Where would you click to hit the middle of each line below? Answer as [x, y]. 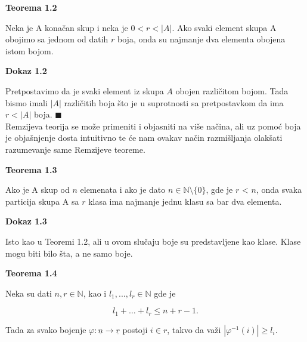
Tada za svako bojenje [46, 329]
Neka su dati [29, 293]
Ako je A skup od [38, 190]
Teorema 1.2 [31, 7]
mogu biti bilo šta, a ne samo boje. [69, 253]
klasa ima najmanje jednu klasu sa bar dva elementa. [185, 201]
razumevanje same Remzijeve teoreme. [75, 149]
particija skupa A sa [42, 201]
